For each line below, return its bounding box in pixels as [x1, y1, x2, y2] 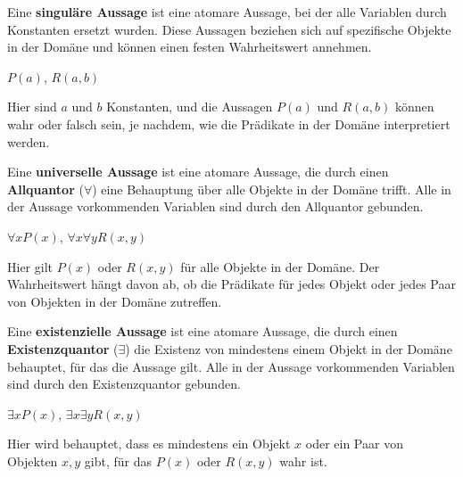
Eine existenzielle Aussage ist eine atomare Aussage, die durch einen [7, 322, 398, 341]
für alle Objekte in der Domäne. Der [180, 257, 380, 276]
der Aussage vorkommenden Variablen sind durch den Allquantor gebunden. [7, 197, 424, 216]
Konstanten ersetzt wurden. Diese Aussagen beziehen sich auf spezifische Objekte [7, 20, 451, 38]
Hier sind [7, 97, 57, 116]
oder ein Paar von [305, 434, 403, 453]
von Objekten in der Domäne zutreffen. [7, 292, 222, 310]
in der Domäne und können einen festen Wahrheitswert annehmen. [7, 37, 372, 56]
